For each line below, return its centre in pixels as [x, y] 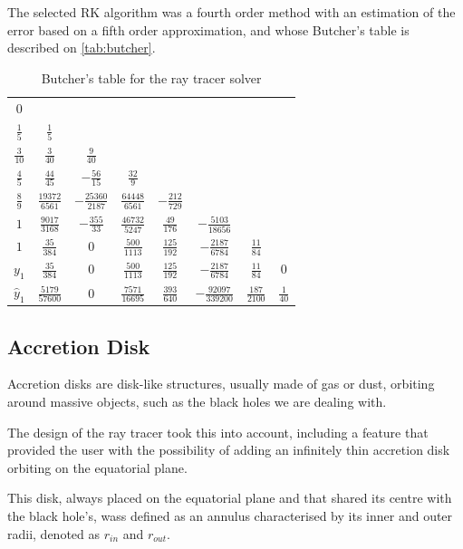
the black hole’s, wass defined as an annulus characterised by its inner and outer [230, 515]
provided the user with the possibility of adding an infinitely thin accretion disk [229, 450]
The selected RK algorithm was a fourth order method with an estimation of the [231, 12]
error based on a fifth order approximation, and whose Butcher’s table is [208, 29]
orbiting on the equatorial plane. [97, 467]
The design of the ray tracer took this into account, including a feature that [218, 432]
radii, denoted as [54, 533]
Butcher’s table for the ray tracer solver [151, 77]
